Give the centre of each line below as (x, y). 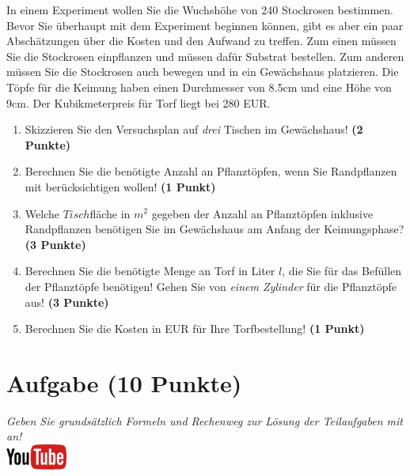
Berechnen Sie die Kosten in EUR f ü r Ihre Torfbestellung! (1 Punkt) (195, 329)
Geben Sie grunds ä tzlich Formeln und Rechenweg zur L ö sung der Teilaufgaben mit (205, 420)
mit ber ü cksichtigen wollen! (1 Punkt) (120, 186)
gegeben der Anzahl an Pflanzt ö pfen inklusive (262, 213)
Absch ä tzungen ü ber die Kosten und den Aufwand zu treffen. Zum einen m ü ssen (201, 41)
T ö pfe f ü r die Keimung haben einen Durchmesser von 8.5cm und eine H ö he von (199, 87)
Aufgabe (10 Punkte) (124, 382)
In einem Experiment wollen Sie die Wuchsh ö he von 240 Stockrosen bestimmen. (200, 9)
